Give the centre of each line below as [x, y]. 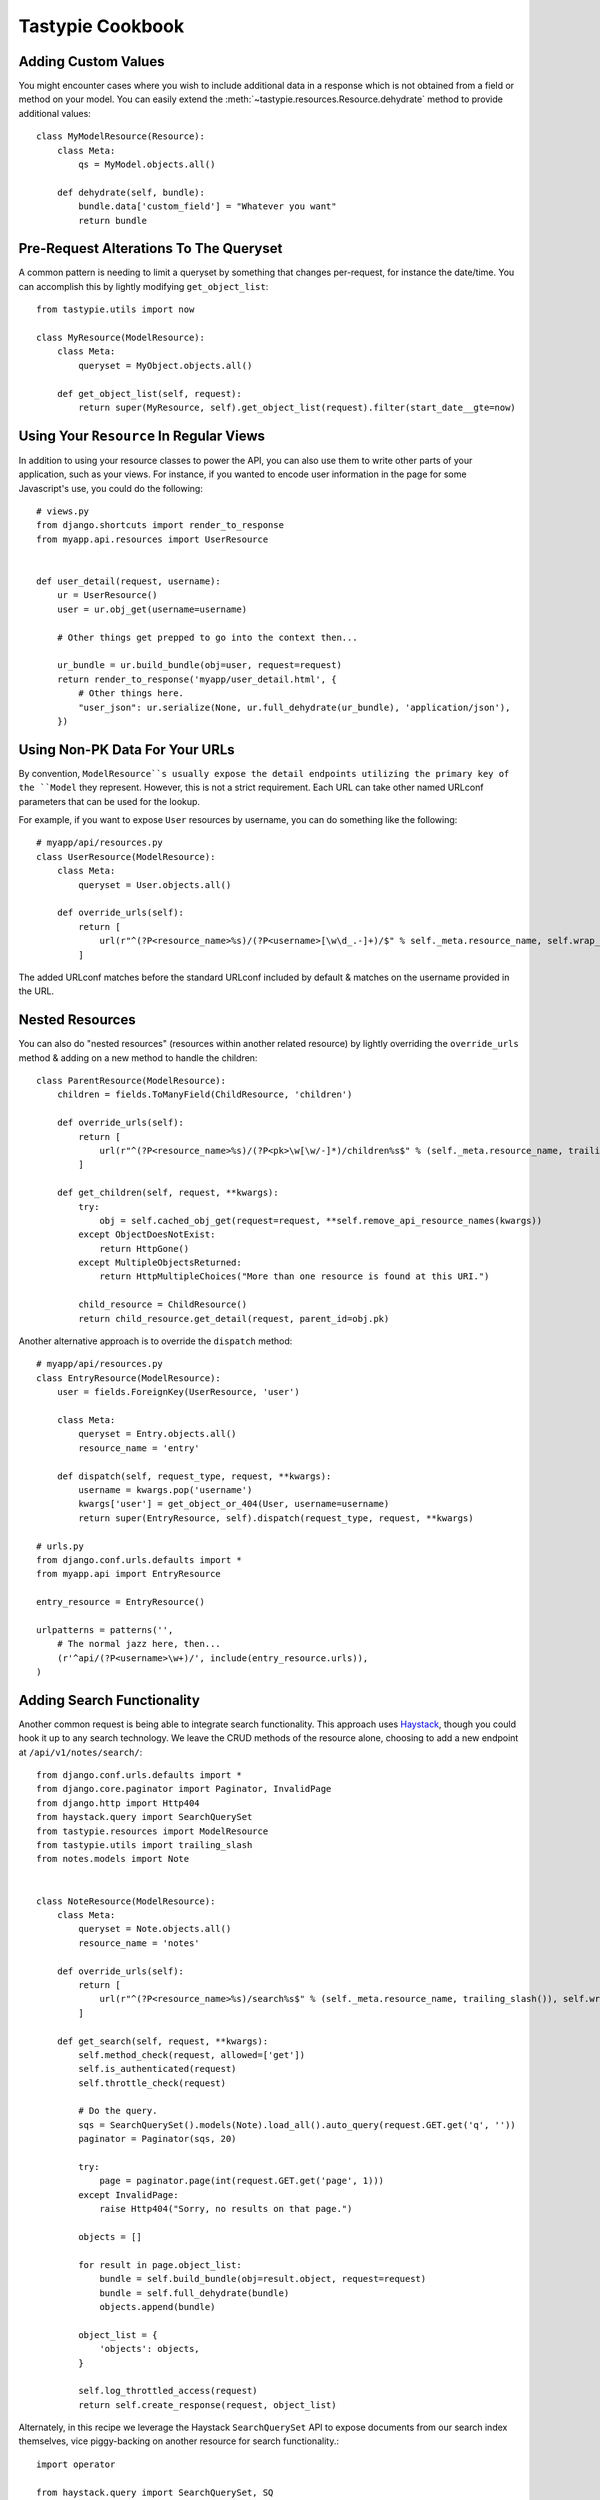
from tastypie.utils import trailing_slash [144, 1845]
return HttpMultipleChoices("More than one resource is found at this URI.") [294, 1276]
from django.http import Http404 [118, 1803]
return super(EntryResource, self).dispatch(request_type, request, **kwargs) [276, 1518]
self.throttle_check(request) [152, 2083]
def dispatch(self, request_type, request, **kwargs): [194, 1476]
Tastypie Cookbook [101, 26]
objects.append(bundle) [157, 2306]
